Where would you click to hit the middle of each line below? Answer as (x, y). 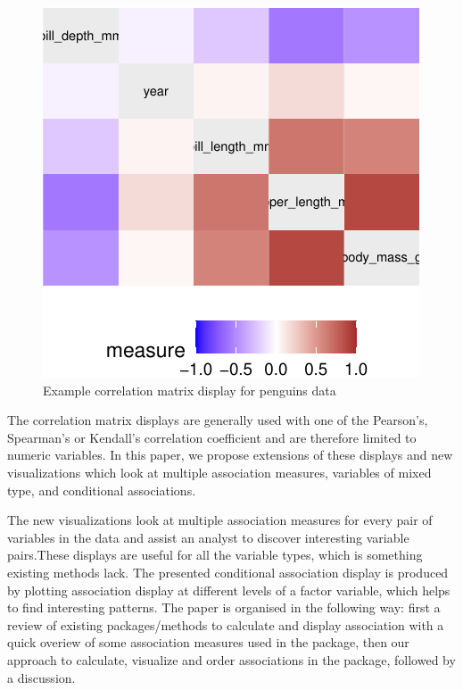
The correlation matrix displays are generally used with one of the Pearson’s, (218, 420)
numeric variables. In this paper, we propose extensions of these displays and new (230, 455)
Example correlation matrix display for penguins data (190, 390)
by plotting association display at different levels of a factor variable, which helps (229, 590)
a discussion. (41, 677)
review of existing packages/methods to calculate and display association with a (226, 624)
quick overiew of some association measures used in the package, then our (208, 642)
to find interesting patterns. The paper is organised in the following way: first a (224, 607)
